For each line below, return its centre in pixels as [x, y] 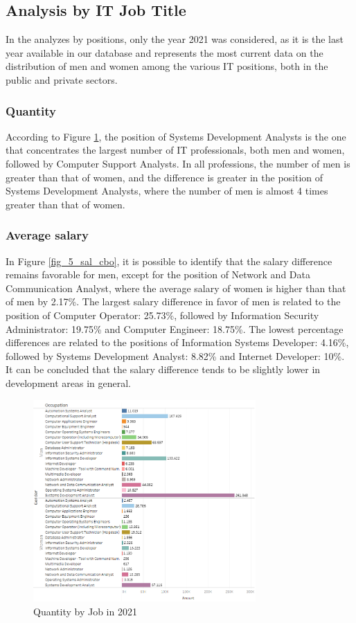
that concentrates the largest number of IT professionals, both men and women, [175, 150]
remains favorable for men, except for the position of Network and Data [158, 274]
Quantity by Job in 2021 [85, 611]
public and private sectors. [62, 79]
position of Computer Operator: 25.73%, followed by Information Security [162, 315]
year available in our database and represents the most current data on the [164, 52]
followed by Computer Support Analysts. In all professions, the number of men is [178, 163]
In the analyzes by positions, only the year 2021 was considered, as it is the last [175, 39]
